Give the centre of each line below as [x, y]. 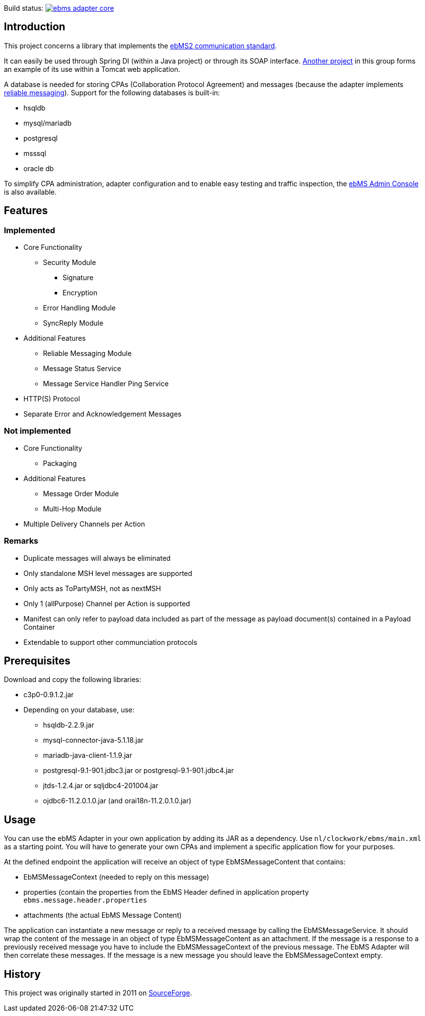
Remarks [21, 541]
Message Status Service [82, 369]
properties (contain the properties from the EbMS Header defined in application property [166, 892]
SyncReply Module [73, 323]
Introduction [35, 27]
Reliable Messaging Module [87, 353]
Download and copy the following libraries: [73, 680]
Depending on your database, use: [79, 710]
